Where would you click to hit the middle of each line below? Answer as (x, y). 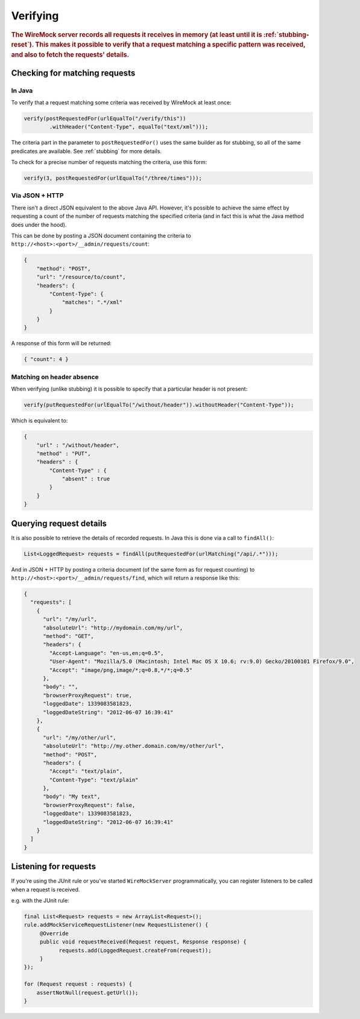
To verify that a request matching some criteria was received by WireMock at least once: (121, 102)
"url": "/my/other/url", (80, 737)
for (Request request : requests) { (78, 984)
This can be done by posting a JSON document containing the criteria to (101, 235)
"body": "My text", (72, 797)
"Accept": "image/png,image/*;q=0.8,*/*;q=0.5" (121, 670)
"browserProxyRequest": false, (89, 805)
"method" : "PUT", (64, 453)
